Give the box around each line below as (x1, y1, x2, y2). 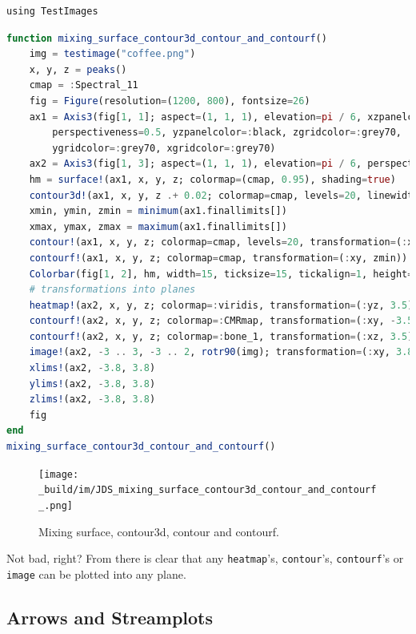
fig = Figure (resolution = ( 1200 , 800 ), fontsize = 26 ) (29, 95, 310, 107)
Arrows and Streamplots (6, 604, 214, 629)
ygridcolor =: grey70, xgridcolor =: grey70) (52, 142, 276, 154)
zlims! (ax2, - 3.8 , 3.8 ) (29, 394, 156, 406)
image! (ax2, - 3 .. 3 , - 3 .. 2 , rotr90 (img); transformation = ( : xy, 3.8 (29, 346, 414, 358)
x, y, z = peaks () (29, 63, 127, 75)
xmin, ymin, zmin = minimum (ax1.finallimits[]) (29, 205, 287, 217)
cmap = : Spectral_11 (29, 79, 138, 91)
